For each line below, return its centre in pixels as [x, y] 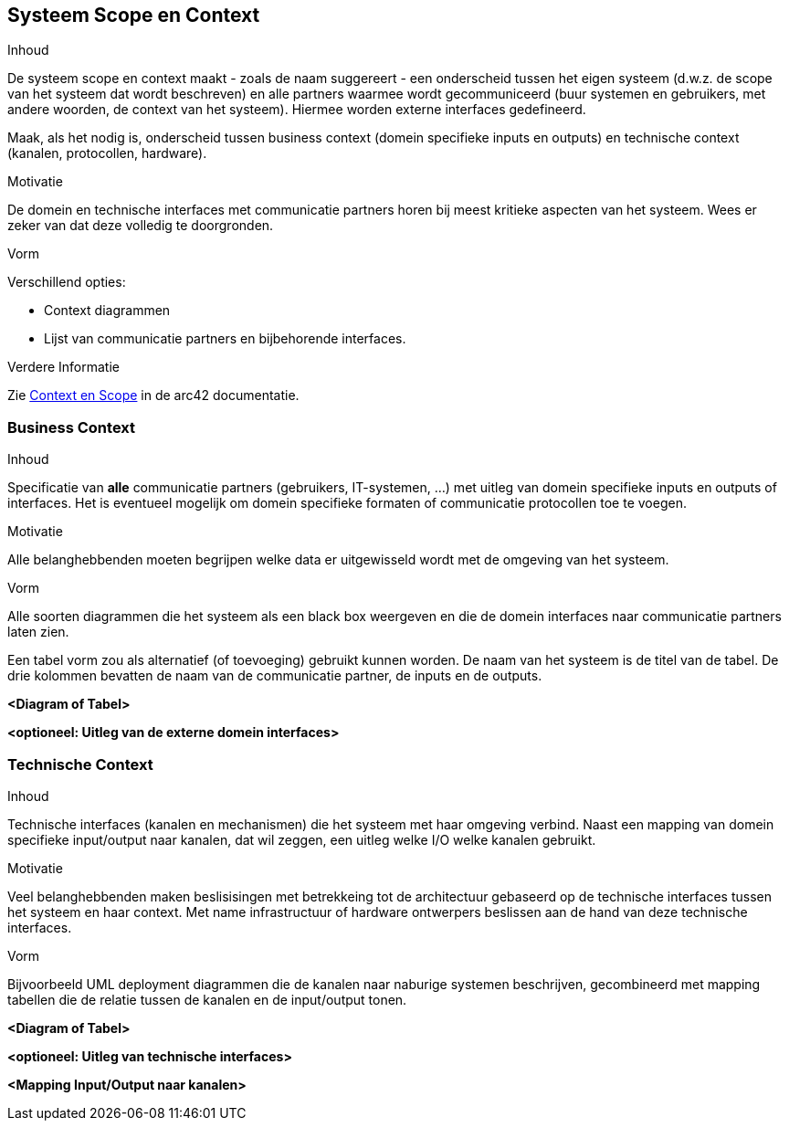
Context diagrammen [107, 311]
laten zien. [38, 632]
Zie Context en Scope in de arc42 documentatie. [153, 395]
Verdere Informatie [63, 367]
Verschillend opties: [67, 282]
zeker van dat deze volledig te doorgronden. [141, 226]
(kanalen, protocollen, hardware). [107, 153]
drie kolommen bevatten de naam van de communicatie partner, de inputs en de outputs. [275, 676]
